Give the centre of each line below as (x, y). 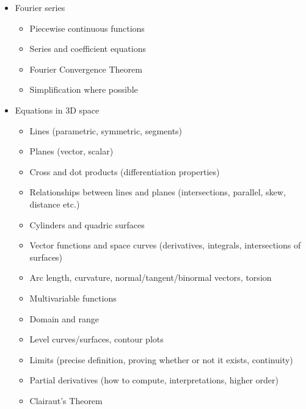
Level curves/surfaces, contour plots (97, 339)
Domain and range (64, 318)
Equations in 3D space (57, 110)
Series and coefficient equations (88, 49)
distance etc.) (55, 204)
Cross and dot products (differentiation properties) (125, 171)
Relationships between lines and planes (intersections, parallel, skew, (158, 192)
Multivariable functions (73, 298)
